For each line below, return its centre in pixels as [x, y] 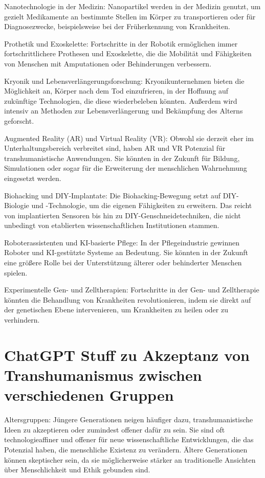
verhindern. [22, 320]
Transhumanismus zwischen [103, 375]
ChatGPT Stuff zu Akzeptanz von [127, 355]
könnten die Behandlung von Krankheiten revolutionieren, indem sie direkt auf [128, 299]
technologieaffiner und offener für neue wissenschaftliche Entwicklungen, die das [129, 439]
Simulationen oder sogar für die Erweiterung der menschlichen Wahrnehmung [126, 168]
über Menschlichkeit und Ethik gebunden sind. [77, 470]
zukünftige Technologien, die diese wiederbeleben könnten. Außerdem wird [121, 100]
